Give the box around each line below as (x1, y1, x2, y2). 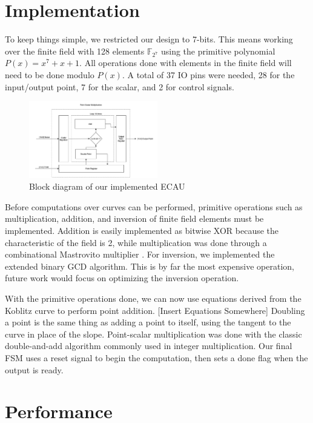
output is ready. (5, 363, 64, 376)
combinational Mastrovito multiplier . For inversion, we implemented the (5, 248, 275, 261)
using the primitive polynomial (160, 44, 275, 57)
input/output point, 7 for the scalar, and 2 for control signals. (5, 80, 234, 93)
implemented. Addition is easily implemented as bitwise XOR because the (5, 224, 279, 236)
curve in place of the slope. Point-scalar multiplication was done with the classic (5, 327, 302, 340)
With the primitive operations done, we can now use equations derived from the (5, 291, 301, 304)
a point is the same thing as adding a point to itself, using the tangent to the (5, 316, 291, 328)
